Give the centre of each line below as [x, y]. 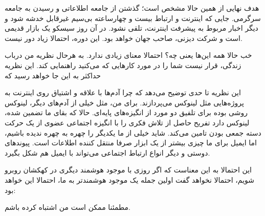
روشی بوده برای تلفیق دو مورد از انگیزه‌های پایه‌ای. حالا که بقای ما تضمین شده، [126, 112]
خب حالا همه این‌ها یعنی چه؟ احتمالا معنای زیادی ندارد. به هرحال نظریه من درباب [128, 55]
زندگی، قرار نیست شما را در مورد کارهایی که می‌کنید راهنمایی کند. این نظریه [123, 65]
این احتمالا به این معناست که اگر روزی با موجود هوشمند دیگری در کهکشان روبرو [128, 170]
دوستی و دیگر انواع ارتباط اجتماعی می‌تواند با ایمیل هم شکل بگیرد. [107, 152]
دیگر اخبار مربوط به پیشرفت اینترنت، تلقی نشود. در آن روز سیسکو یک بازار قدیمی [131, 28]
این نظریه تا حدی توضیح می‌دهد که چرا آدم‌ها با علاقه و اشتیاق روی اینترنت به [123, 92]
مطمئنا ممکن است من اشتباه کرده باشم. [68, 207]
